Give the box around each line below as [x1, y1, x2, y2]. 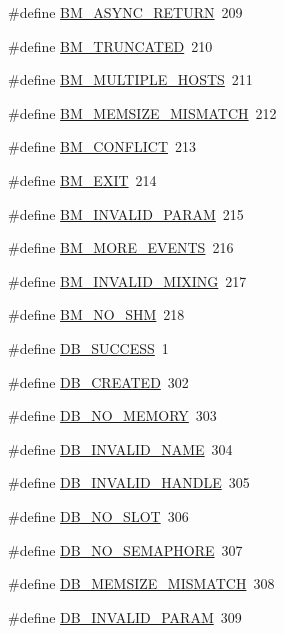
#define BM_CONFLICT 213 [8, 136, 197, 157]
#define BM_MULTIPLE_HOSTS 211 [8, 69, 253, 90]
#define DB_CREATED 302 [8, 371, 189, 392]
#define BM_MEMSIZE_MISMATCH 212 [8, 102, 277, 123]
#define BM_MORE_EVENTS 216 [8, 237, 234, 258]
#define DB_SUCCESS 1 [8, 337, 169, 358]
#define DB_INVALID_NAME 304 [8, 438, 233, 459]
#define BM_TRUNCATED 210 [8, 35, 213, 56]
